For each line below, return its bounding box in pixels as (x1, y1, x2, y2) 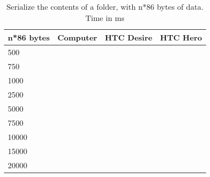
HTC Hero (160, 32, 202, 43)
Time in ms (85, 12, 124, 23)
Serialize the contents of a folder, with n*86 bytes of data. (6, 1, 204, 12)
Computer (57, 32, 97, 43)
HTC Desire (105, 32, 153, 43)
